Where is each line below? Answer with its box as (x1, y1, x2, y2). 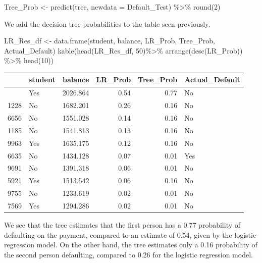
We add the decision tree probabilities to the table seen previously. (4, 18, 211, 29)
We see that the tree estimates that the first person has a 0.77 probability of (4, 220, 241, 230)
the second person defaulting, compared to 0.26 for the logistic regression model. (4, 249, 253, 259)
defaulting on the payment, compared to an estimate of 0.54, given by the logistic (4, 229, 256, 240)
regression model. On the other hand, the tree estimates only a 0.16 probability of (4, 239, 257, 250)
